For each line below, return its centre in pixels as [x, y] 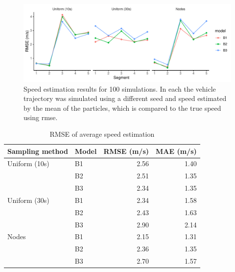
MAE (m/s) [176, 151]
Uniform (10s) [28, 163]
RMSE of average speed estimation [102, 134]
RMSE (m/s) [126, 151]
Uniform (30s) [28, 200]
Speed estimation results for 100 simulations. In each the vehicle [120, 88]
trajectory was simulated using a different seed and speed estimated [125, 98]
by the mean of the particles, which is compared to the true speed [122, 108]
